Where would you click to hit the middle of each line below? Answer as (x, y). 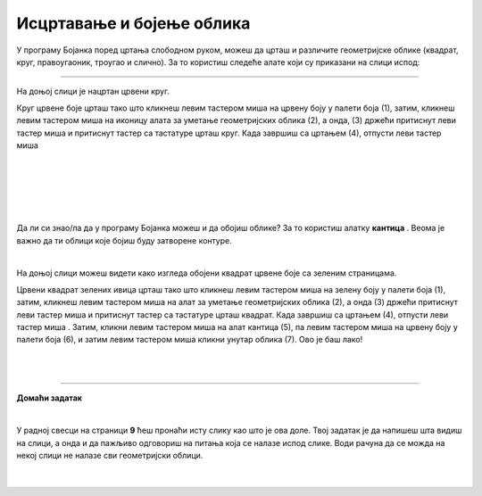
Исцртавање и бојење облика (133, 23)
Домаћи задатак (49, 398)
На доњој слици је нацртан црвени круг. (93, 91)
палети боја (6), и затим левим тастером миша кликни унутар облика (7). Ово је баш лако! (190, 340)
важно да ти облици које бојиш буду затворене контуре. (124, 240)
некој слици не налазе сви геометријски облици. (110, 456)
